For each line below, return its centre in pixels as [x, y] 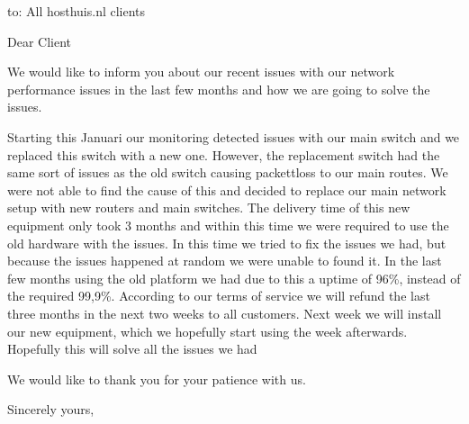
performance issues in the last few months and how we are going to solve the [219, 89]
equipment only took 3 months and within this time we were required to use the [228, 225]
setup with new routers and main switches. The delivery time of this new [209, 207]
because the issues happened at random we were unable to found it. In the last [225, 261]
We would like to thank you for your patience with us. [157, 379]
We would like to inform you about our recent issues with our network [201, 72]
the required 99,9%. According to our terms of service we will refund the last [219, 296]
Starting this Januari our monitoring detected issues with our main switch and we [234, 136]
